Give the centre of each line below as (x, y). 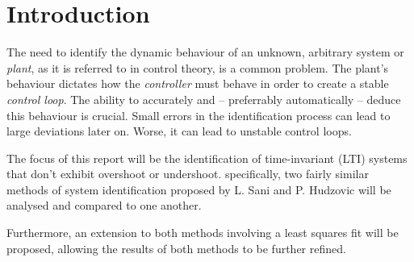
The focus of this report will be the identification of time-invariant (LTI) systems (207, 158)
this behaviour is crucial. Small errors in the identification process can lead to (199, 115)
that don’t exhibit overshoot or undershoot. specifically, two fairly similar (188, 174)
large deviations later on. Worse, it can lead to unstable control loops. (179, 131)
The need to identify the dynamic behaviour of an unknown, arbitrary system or (205, 52)
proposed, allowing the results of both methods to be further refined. (176, 248)
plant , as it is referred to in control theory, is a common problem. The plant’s (198, 67)
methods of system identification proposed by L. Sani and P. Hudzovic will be (199, 189)
